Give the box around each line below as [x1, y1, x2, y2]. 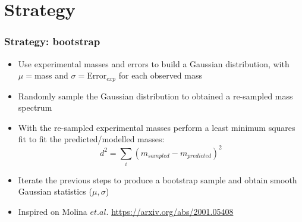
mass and [34, 69, 68, 82]
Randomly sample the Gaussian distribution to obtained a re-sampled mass [18, 89, 293, 102]
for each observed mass [118, 69, 203, 82]
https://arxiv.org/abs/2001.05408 [111, 205, 234, 218]
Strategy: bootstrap [4, 34, 100, 49]
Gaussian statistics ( [18, 185, 92, 198]
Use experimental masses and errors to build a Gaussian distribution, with [18, 57, 290, 70]
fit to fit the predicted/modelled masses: [18, 133, 165, 145]
